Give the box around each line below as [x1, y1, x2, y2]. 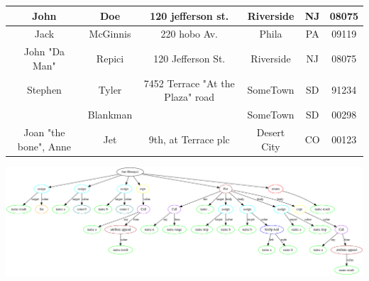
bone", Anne [17, 138, 72, 153]
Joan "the [23, 124, 65, 139]
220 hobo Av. [160, 26, 219, 41]
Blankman [87, 107, 133, 122]
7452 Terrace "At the [143, 75, 235, 90]
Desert [256, 124, 285, 139]
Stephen [26, 82, 62, 97]
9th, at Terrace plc [148, 131, 230, 146]
